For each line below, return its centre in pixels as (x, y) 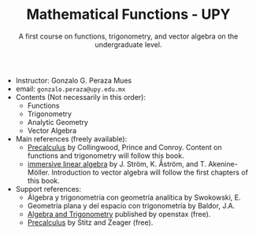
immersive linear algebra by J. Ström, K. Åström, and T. (117, 163)
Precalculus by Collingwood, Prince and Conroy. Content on (124, 147)
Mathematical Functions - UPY (128, 15)
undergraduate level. (128, 44)
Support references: (48, 189)
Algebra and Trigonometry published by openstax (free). (119, 214)
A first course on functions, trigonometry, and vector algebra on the (128, 36)
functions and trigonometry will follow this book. (106, 156)
